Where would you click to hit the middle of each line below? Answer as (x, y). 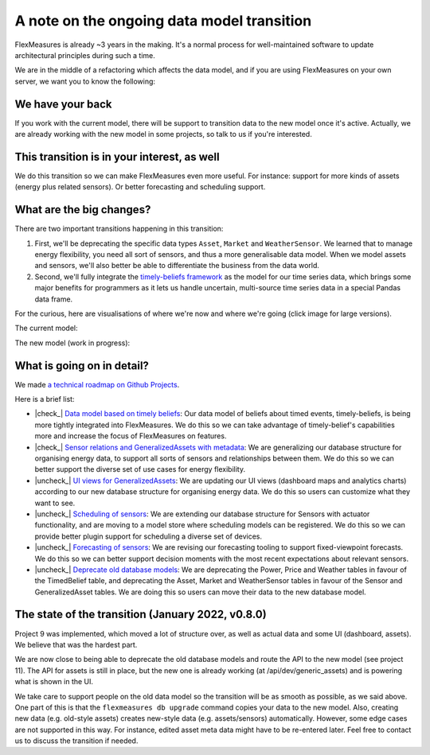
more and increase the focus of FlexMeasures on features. (131, 436)
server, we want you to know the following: (85, 81)
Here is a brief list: (45, 399)
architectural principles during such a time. (85, 55)
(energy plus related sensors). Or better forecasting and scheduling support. (140, 187)
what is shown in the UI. (54, 682)
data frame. (54, 299)
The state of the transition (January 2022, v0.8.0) (141, 615)
